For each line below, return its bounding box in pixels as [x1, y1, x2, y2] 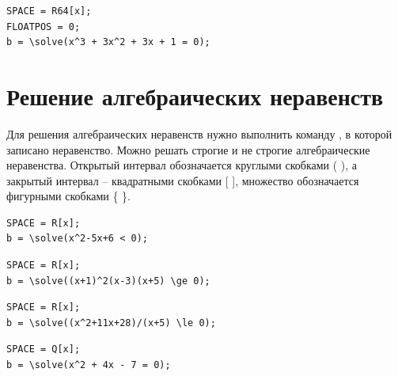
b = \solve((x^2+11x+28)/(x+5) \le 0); [6, 317, 216, 329]
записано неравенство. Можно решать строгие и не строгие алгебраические [6, 141, 370, 158]
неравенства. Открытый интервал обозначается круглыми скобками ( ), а [6, 157, 358, 173]
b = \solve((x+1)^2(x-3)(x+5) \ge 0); [6, 275, 210, 287]
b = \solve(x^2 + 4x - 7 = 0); [6, 359, 171, 371]
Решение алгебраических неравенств [6, 79, 384, 112]
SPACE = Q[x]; [6, 344, 81, 355]
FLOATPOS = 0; [6, 21, 81, 32]
